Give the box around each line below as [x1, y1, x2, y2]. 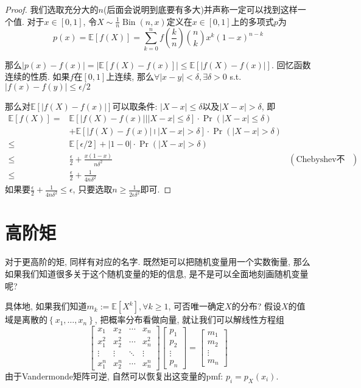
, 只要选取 [72, 183, 113, 196]
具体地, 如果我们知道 [5, 300, 87, 312]
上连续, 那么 [106, 70, 154, 83]
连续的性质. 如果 [5, 70, 70, 83]
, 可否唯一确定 [168, 300, 225, 312]
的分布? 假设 [231, 300, 281, 312]
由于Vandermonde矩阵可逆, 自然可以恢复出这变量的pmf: [5, 369, 223, 382]
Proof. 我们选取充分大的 [5, 3, 99, 15]
